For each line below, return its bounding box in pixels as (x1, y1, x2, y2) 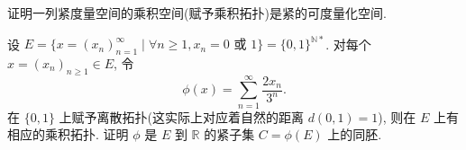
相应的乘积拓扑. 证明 (7, 125, 129, 144)
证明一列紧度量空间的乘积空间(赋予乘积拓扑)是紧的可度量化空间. (7, 4, 387, 22)
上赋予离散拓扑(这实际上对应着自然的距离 (59, 107, 305, 126)
